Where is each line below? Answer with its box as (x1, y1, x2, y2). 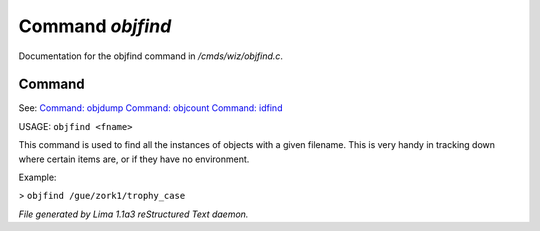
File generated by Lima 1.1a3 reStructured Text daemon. (18, 208, 249, 220)
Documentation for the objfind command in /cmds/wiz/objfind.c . (18, 50, 284, 62)
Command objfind (18, 15, 172, 37)
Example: (18, 171, 57, 184)
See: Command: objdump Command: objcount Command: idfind (18, 102, 283, 114)
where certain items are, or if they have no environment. (18, 153, 250, 165)
